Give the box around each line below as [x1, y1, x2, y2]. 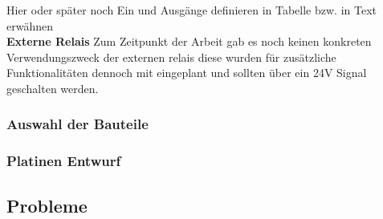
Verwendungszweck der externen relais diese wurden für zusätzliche [6, 48, 336, 65]
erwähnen [6, 17, 53, 34]
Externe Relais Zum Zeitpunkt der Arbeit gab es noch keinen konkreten [6, 33, 372, 50]
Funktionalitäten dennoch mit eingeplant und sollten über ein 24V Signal [6, 64, 367, 81]
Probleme [6, 193, 88, 217]
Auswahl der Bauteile [6, 114, 149, 134]
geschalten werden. [6, 79, 99, 96]
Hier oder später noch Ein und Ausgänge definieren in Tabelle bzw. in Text [6, 2, 377, 18]
